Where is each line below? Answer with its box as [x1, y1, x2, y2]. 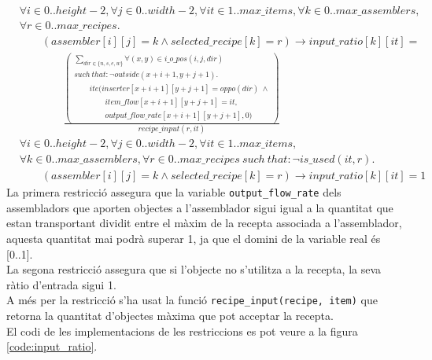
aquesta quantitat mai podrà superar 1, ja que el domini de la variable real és [6, 230, 381, 247]
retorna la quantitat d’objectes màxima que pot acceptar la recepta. [6, 307, 334, 324]
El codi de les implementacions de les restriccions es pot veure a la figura [6, 322, 358, 339]
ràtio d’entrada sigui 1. [6, 276, 116, 292]
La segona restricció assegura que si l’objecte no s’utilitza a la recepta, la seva [6, 261, 382, 277]
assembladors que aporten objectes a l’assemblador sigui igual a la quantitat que [6, 199, 393, 215]
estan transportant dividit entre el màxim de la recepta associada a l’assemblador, [6, 215, 402, 231]
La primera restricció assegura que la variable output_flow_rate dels [6, 184, 342, 200]
